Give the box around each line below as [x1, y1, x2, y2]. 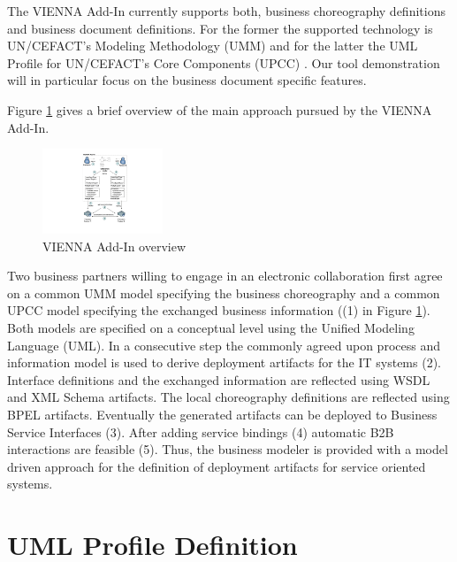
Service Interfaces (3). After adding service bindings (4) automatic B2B [7, 422, 394, 441]
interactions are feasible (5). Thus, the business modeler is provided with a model [7, 440, 448, 458]
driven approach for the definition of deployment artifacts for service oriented [7, 457, 426, 475]
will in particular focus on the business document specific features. [7, 71, 367, 89]
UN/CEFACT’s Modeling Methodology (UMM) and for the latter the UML [7, 36, 418, 55]
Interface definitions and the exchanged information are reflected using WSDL [7, 370, 430, 389]
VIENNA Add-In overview [42, 236, 187, 255]
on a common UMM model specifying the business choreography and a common [7, 283, 440, 302]
